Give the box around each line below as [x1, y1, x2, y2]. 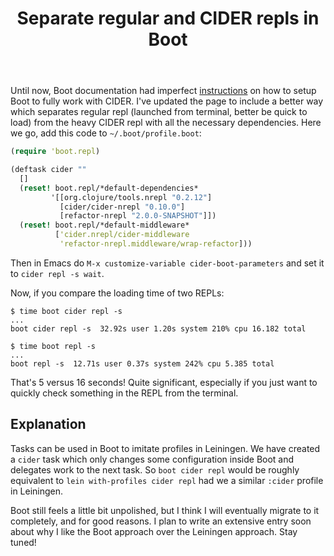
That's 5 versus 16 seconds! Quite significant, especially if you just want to [10, 376, 318, 388]
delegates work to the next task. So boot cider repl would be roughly [10, 463, 300, 476]
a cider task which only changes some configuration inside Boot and [10, 453, 295, 465]
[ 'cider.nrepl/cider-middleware [54, 230, 190, 240]
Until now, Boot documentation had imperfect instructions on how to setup [10, 85, 317, 97]
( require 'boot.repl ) [10, 147, 101, 157]
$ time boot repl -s [10, 341, 97, 351]
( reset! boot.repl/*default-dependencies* [19, 183, 199, 193]
